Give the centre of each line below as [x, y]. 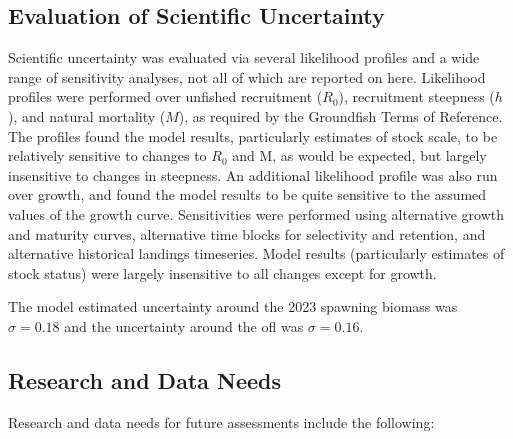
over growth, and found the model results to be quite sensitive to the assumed [247, 194]
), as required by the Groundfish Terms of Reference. [340, 115]
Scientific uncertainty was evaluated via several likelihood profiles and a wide [244, 57]
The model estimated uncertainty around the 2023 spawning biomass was [233, 306]
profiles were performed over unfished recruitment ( [165, 96]
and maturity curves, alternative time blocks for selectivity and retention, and [247, 233]
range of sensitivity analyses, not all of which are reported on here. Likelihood [247, 76]
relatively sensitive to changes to [107, 155]
